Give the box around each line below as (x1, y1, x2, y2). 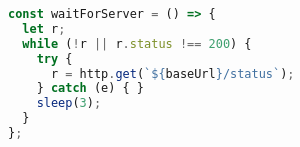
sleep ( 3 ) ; (36, 96, 102, 111)
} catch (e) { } (36, 81, 145, 96)
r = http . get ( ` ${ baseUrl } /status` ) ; (50, 66, 295, 81)
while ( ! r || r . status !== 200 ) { (22, 36, 252, 51)
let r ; (22, 21, 66, 36)
